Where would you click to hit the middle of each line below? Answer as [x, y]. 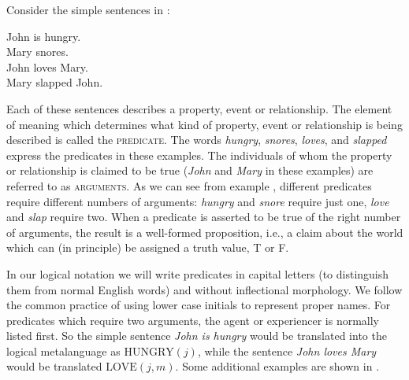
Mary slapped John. [55, 82]
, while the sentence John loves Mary [287, 350]
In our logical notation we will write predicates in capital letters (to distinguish [198, 273]
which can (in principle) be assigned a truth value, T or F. [148, 247]
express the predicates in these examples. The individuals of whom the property [199, 155]
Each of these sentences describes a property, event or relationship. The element [199, 108]
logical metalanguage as [63, 350]
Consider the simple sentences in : [88, 9]
